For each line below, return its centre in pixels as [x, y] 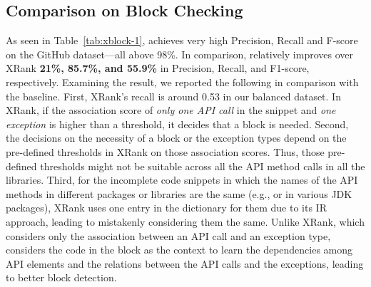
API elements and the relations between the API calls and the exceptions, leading [185, 263]
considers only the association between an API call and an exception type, [168, 235]
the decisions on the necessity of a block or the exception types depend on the [176, 138]
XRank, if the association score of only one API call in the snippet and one [171, 110]
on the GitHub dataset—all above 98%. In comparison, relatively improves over [179, 54]
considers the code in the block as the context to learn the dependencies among [179, 250]
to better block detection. [61, 277]
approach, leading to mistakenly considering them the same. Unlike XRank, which [185, 221]
